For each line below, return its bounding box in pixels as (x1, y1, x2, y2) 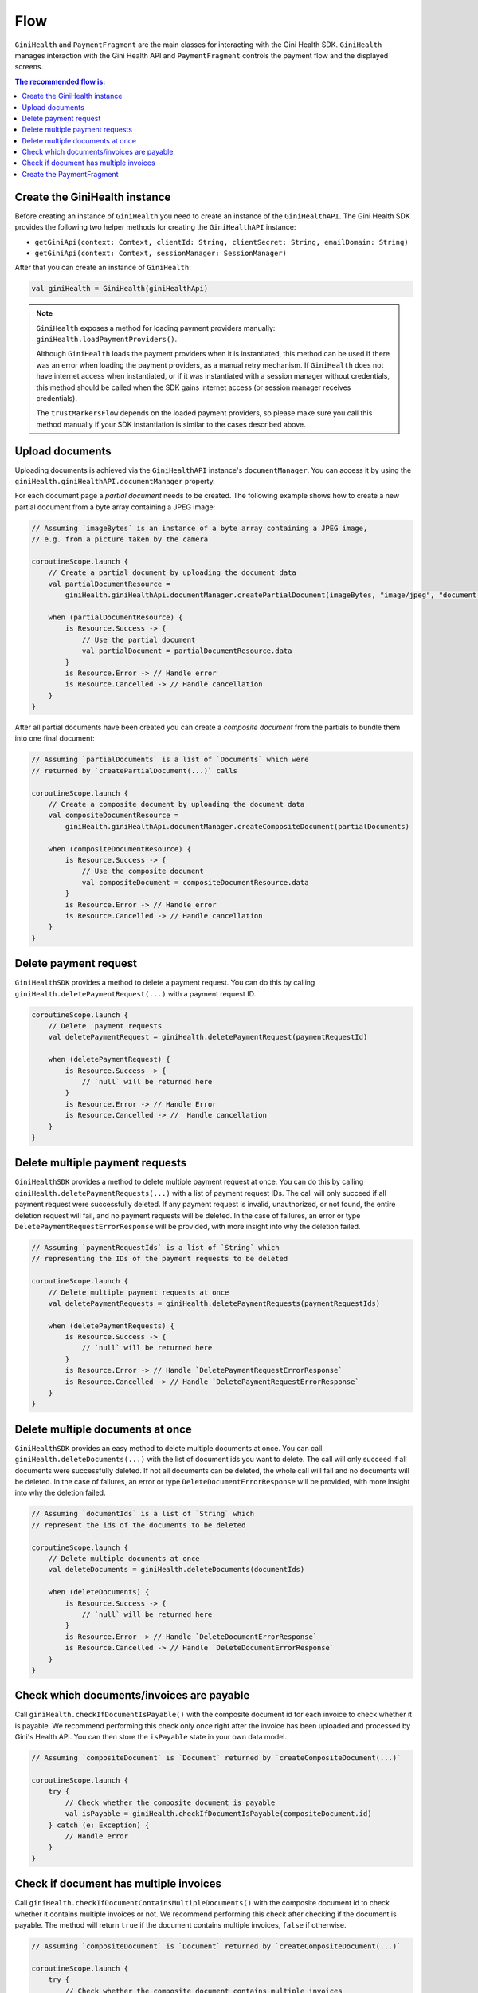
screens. (14, 62, 44, 72)
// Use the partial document (81, 635, 196, 644)
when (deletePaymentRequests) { (48, 1321, 175, 1331)
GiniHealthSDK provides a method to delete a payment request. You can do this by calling (14, 977, 315, 988)
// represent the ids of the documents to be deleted (31, 1520, 246, 1530)
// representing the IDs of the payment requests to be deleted (31, 1254, 288, 1264)
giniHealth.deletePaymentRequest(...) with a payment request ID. (14, 989, 257, 998)
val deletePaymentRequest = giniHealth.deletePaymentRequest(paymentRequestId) (48, 1032, 368, 1042)
